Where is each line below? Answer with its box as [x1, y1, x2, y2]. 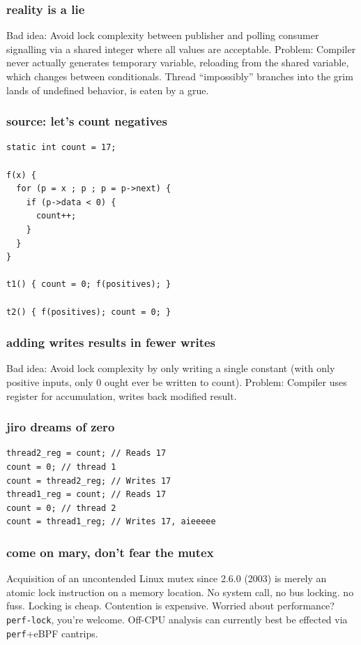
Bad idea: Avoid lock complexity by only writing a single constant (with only [6, 361, 335, 376]
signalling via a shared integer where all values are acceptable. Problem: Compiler [6, 41, 356, 56]
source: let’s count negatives [6, 112, 167, 130]
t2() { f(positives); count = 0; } [6, 306, 171, 317]
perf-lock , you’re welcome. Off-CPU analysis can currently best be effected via [6, 611, 348, 626]
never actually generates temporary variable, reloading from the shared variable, [6, 55, 349, 70]
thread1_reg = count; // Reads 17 [6, 489, 167, 500]
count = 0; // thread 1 [6, 461, 116, 472]
